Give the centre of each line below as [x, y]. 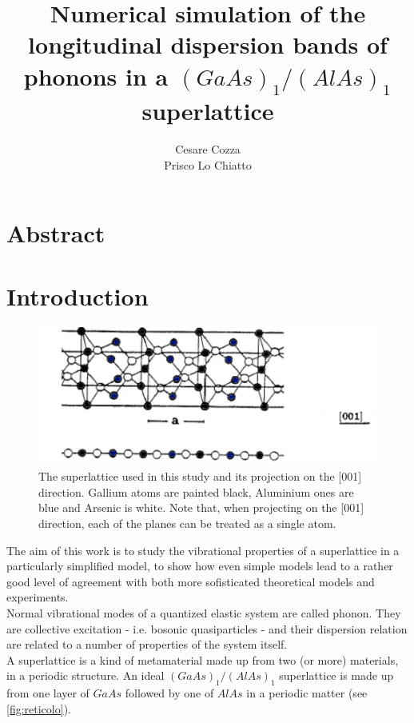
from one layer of [48, 693]
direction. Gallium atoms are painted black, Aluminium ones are [196, 491]
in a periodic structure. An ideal [86, 675]
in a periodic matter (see [307, 693]
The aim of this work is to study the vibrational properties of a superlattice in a [203, 550]
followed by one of [169, 693]
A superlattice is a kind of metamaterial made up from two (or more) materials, [203, 659]
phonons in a [96, 76]
